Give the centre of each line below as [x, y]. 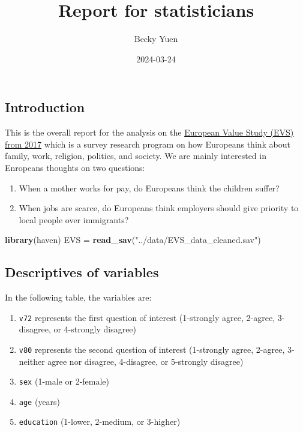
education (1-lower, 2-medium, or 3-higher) [100, 421]
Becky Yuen [156, 39]
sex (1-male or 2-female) [64, 381]
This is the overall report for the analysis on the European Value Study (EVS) [149, 132]
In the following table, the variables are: [78, 297]
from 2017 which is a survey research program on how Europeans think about [148, 144]
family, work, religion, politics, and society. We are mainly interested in [136, 156]
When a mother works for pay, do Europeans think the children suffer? [149, 187]
